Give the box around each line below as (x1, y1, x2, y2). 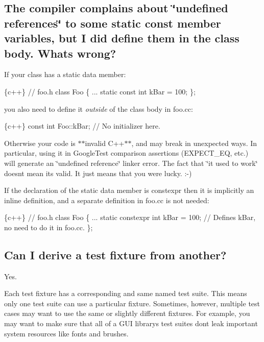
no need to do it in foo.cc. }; (4, 222, 93, 232)
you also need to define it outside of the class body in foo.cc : (4, 103, 193, 114)
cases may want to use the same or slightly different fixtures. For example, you (4, 308, 250, 319)
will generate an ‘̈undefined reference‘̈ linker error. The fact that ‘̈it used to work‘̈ (4, 157, 258, 168)
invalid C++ (85, 137, 125, 148)
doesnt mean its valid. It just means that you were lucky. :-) (4, 167, 192, 178)
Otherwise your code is (4, 137, 76, 148)
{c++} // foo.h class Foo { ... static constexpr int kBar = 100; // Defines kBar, (4, 212, 256, 223)
